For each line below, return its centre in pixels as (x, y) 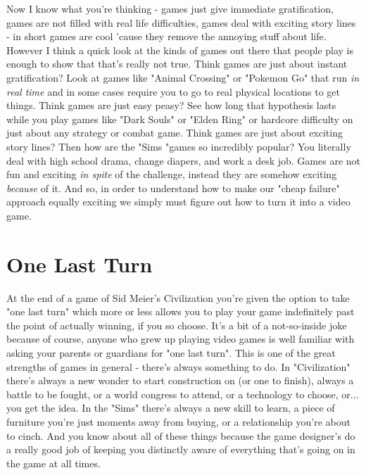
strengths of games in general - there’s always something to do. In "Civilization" (178, 366)
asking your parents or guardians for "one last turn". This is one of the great (171, 353)
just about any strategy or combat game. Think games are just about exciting (175, 133)
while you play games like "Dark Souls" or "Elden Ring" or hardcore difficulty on (180, 119)
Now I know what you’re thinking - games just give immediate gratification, (170, 8)
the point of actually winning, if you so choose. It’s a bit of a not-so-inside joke (177, 325)
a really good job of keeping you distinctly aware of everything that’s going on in (181, 449)
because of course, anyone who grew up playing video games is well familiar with (181, 339)
